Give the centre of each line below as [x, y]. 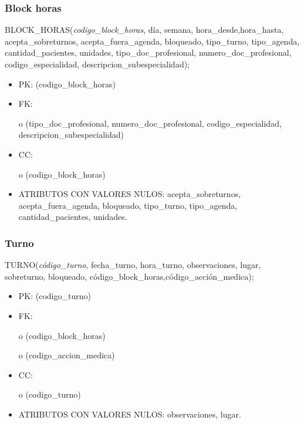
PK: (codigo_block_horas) [67, 84]
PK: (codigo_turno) [55, 296]
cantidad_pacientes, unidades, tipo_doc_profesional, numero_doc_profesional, [148, 52]
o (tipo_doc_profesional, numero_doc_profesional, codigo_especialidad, [150, 123]
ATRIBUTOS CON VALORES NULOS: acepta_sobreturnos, [130, 194]
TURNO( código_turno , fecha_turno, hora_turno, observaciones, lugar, [133, 265]
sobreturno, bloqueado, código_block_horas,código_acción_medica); [129, 276]
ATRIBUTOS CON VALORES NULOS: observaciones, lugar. [130, 414]
